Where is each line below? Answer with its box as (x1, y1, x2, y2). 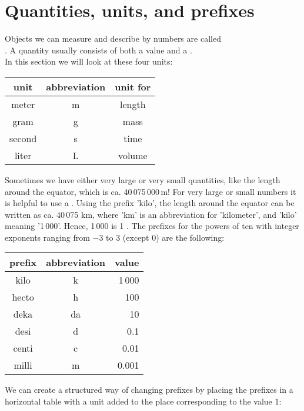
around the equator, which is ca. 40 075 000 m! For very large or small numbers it (5, 185, 296, 197)
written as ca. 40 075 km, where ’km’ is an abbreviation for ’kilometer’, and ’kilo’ (5, 208, 297, 220)
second (9, 131, 37, 145)
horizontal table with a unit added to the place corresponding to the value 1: (5, 395, 282, 407)
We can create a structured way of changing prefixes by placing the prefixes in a (5, 383, 293, 396)
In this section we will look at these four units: (5, 55, 173, 68)
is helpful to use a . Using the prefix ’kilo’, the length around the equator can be (5, 197, 295, 209)
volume (118, 148, 148, 162)
